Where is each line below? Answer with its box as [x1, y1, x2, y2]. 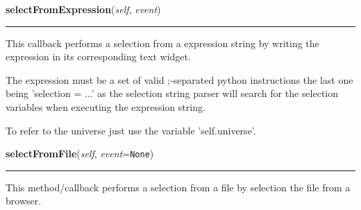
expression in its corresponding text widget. [6, 49, 191, 64]
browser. [6, 193, 42, 208]
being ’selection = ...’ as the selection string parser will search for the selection [6, 86, 339, 100]
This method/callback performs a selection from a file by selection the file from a [6, 180, 351, 194]
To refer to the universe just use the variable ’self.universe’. [6, 123, 256, 137]
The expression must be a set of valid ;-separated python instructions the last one [6, 72, 353, 87]
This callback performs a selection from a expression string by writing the [6, 35, 319, 50]
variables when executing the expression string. [6, 99, 205, 114]
